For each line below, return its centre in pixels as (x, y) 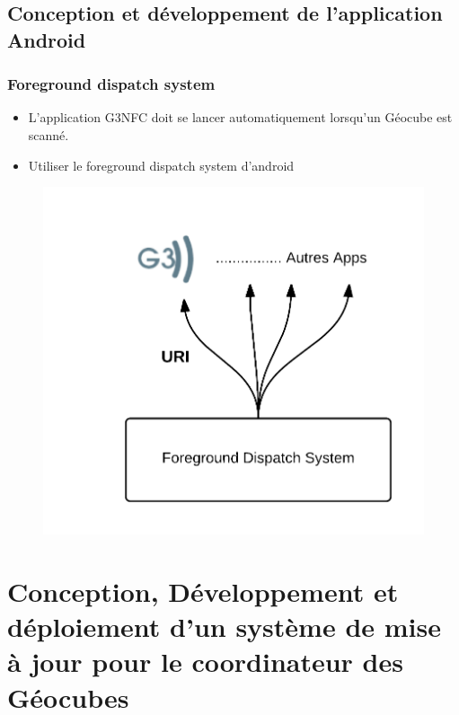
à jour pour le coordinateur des (205, 662)
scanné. (49, 134)
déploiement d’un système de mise (225, 627)
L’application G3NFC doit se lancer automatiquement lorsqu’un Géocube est (240, 117)
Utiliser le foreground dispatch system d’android (161, 165)
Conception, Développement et (203, 591)
